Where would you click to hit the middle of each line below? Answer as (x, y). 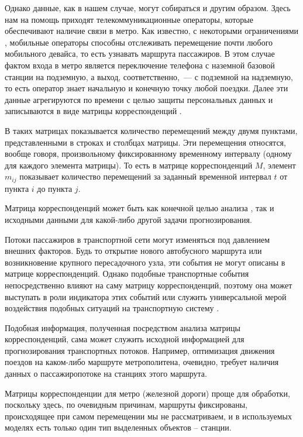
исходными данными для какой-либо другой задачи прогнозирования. (128, 219)
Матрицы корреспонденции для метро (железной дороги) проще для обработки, (147, 393)
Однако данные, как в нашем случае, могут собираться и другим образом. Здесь (148, 8)
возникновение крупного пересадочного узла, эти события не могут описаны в (145, 262)
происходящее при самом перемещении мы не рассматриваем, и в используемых (148, 416)
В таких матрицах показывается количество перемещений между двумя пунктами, (151, 130)
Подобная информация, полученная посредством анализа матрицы (123, 327)
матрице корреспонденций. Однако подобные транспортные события (127, 273)
